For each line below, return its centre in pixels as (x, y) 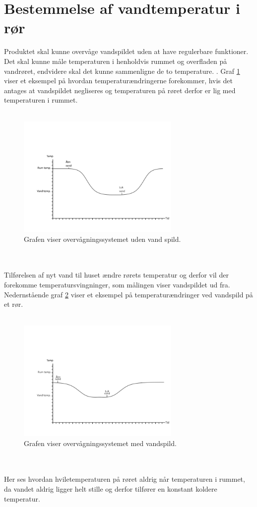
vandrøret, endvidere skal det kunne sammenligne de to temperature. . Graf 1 (122, 71)
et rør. (14, 304)
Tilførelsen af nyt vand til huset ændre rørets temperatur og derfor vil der (116, 275)
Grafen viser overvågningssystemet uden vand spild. (102, 239)
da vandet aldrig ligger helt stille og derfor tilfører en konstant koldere (111, 488)
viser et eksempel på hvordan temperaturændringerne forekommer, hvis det (118, 81)
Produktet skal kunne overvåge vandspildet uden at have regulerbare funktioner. (126, 51)
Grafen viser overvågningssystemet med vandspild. (100, 443)
